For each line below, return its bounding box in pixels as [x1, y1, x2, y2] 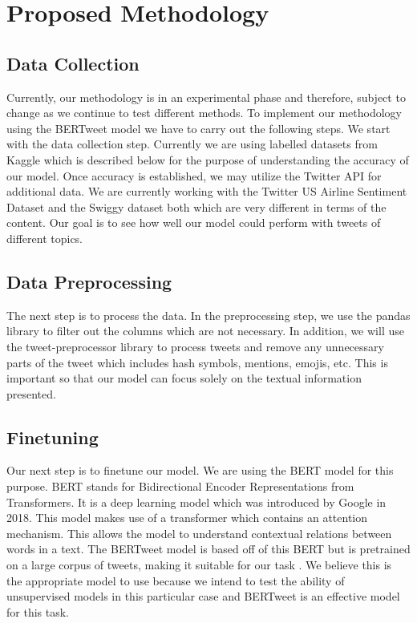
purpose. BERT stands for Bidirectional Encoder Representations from [6, 478, 354, 495]
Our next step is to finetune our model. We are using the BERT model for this [6, 462, 394, 479]
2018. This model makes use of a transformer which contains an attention [6, 509, 368, 526]
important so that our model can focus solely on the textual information [6, 370, 362, 386]
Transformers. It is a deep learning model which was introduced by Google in [6, 493, 387, 510]
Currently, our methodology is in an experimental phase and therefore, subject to [6, 88, 406, 105]
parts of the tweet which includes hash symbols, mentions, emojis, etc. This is [6, 354, 388, 370]
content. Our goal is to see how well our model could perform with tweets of [6, 214, 381, 231]
